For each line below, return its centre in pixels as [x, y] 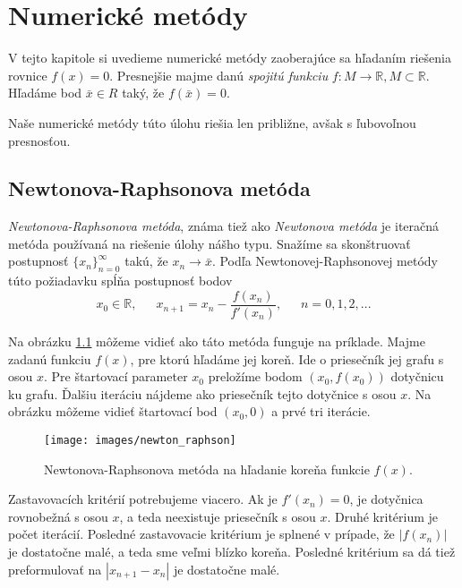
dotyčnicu [417, 376]
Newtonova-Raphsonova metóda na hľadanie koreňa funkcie [207, 469]
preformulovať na [55, 569]
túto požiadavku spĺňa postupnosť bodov [120, 281]
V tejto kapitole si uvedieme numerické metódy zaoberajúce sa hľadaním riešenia [230, 58]
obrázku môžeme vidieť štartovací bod [113, 411]
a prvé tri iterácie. [321, 411]
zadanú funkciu [50, 358]
